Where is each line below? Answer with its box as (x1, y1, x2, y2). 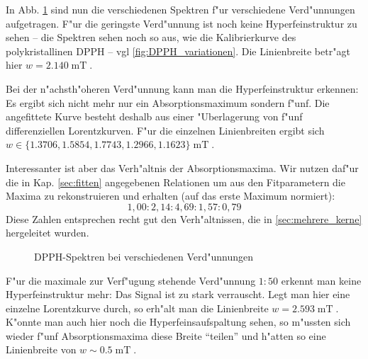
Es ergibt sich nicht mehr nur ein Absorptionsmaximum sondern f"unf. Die (6, 95, 330, 110)
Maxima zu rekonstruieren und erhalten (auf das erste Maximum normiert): (6, 188, 335, 203)
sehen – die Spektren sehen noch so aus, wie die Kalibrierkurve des (6, 30, 296, 45)
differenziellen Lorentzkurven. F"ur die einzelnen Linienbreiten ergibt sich (6, 122, 325, 137)
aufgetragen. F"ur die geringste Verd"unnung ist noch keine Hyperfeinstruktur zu (6, 16, 357, 30)
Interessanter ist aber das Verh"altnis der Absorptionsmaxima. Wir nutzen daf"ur (6, 160, 359, 175)
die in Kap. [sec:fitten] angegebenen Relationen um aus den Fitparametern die (6, 174, 345, 189)
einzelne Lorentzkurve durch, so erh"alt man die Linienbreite (6, 300, 269, 315)
